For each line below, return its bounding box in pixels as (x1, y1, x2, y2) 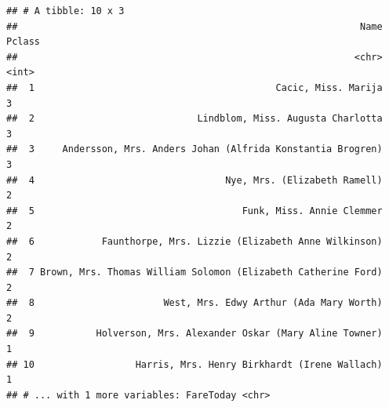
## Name (6, 20, 383, 32)
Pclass (6, 36, 40, 48)
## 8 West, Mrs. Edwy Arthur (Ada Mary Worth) (6, 297, 383, 309)
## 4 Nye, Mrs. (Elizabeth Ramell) (6, 174, 383, 186)
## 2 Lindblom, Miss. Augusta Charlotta (6, 113, 383, 125)
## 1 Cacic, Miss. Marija (6, 82, 383, 93)
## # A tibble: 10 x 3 (6, 5, 125, 16)
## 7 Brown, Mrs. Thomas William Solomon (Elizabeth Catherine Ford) (6, 267, 383, 278)
